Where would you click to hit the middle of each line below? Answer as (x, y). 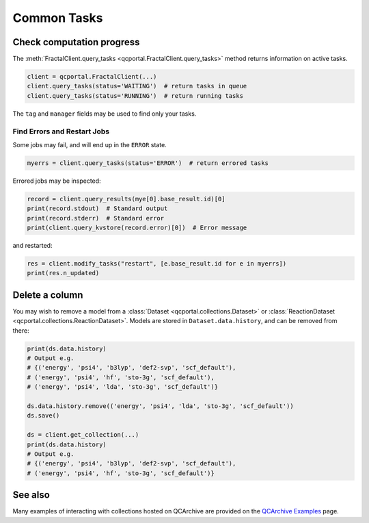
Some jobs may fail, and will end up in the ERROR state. (90, 144)
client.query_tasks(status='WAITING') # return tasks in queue (137, 86)
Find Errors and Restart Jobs (61, 131)
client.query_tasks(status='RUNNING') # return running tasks (135, 95)
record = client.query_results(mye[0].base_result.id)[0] (126, 199)
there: (21, 330)
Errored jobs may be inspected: (57, 181)
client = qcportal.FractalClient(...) (92, 77)
